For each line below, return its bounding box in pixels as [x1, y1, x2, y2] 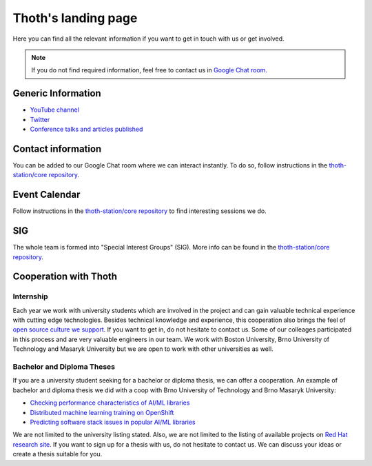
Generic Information [12, 88, 101, 99]
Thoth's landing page [12, 10, 138, 26]
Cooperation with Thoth [12, 271, 117, 283]
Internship [12, 292, 48, 301]
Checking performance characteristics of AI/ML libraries [30, 398, 190, 407]
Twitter [30, 115, 50, 123]
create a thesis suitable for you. [12, 450, 103, 458]
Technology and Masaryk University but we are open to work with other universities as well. [12, 345, 273, 353]
